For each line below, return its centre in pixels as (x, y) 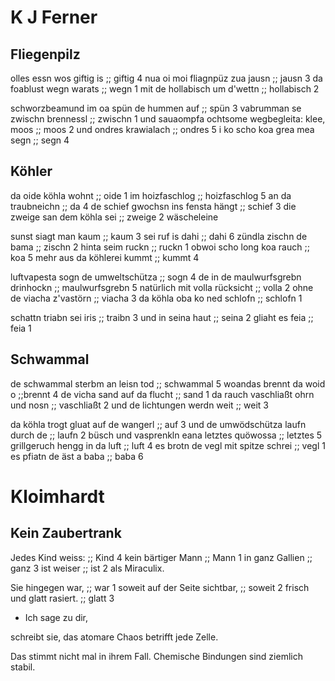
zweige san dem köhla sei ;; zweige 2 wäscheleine (114, 217)
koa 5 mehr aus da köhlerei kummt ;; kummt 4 (105, 257)
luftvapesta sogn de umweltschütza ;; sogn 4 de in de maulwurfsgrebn (156, 277)
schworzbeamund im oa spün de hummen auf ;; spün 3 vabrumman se (156, 108)
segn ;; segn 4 (40, 140)
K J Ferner (54, 17)
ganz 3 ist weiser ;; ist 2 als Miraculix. (87, 568)
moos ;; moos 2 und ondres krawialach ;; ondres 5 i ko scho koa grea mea (162, 129)
